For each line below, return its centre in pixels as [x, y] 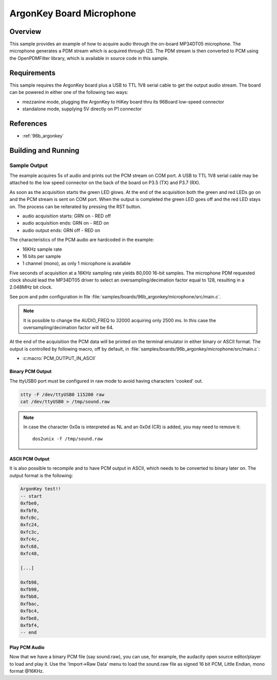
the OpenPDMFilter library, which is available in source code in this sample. [89, 58]
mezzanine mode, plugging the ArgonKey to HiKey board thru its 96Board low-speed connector [123, 102]
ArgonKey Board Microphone [73, 13]
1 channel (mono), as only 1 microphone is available [76, 264]
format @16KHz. [27, 671]
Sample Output [29, 165]
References [28, 123]
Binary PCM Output [31, 371]
